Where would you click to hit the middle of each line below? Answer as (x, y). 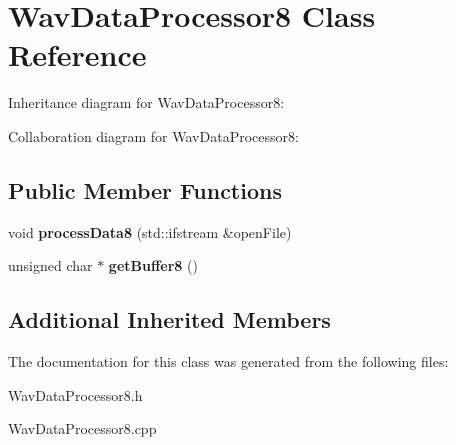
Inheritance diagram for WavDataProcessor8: (146, 102)
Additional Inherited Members (169, 319)
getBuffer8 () (153, 265)
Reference (77, 54)
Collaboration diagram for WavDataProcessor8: (153, 135)
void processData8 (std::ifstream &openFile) (150, 231)
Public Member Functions (145, 189)
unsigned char (50, 265)
